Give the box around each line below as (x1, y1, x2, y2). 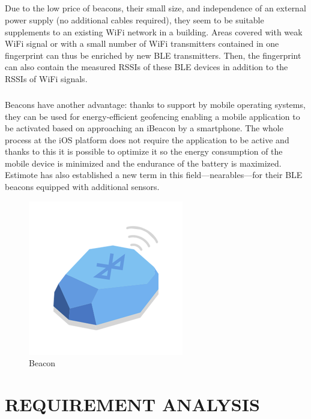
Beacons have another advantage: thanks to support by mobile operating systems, (5, 98, 306, 110)
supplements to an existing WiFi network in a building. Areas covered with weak (5, 25, 303, 38)
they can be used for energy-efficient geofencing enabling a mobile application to (5, 110, 300, 122)
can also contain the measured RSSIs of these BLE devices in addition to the (5, 61, 288, 73)
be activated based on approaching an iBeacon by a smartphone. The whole (5, 122, 283, 134)
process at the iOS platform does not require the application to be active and (5, 133, 289, 146)
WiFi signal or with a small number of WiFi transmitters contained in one (5, 37, 279, 50)
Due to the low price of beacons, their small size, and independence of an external (5, 2, 306, 14)
